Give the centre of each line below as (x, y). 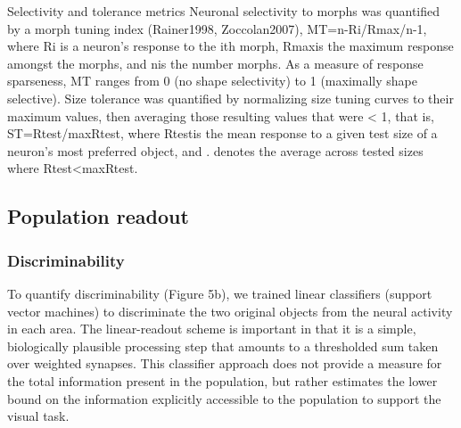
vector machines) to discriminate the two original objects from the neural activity (230, 311)
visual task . (38, 416)
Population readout (98, 216)
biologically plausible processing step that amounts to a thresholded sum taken (223, 346)
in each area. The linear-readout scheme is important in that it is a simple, (212, 329)
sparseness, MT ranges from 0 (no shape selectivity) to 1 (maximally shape (212, 81)
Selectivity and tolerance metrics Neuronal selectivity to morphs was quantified (224, 11)
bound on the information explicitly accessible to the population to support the (224, 398)
